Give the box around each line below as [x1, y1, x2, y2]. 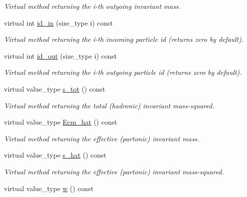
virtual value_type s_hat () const [4, 150, 106, 160]
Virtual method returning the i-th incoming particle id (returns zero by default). [4, 34, 244, 44]
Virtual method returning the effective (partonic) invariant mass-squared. [4, 166, 224, 176]
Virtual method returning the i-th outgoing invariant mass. [4, 1, 181, 11]
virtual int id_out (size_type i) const [4, 50, 117, 61]
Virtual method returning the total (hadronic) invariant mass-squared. [4, 100, 214, 110]
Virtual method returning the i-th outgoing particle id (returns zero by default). [4, 67, 242, 77]
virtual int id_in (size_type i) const [4, 17, 113, 28]
